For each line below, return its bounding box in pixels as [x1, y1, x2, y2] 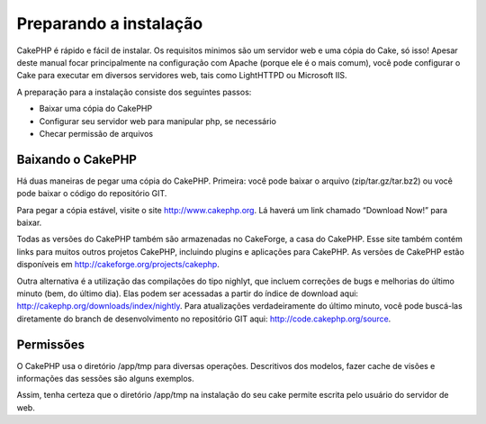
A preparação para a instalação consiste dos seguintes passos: [16, 86, 252, 97]
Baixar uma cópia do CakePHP [39, 104, 153, 114]
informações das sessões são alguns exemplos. [16, 374, 194, 383]
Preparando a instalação [16, 14, 203, 33]
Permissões [16, 337, 85, 352]
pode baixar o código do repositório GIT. [16, 188, 167, 199]
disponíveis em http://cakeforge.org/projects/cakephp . [16, 259, 220, 270]
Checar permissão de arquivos [39, 128, 153, 139]
